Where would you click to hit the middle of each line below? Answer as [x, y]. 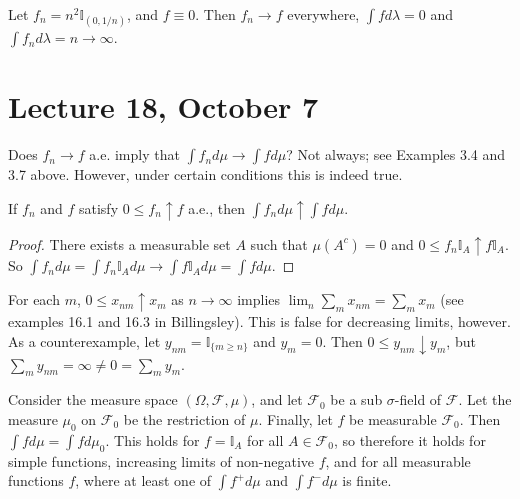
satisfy [98, 207]
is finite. [367, 480]
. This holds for [152, 439]
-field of [418, 399]
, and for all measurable [398, 460]
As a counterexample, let [84, 340]
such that [279, 243]
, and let [277, 399]
